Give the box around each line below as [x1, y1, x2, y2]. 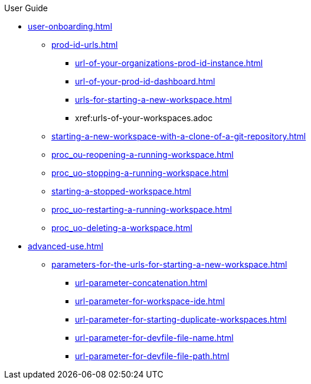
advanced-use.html [28, 241, 103, 251]
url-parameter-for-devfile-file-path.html [75, 351, 230, 361]
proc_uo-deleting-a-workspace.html [51, 223, 192, 233]
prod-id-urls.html [51, 40, 118, 50]
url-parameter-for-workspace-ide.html [75, 296, 225, 306]
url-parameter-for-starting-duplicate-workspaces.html [75, 314, 287, 324]
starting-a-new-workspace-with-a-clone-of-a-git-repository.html [51, 131, 306, 141]
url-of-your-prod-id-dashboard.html [75, 76, 215, 86]
